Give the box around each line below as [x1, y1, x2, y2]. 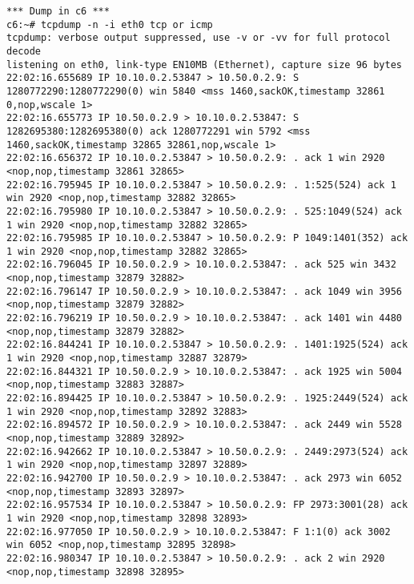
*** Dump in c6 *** [6, 6, 110, 17]
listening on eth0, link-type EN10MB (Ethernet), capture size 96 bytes [6, 58, 402, 70]
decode [6, 45, 41, 57]
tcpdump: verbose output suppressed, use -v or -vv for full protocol [6, 32, 391, 44]
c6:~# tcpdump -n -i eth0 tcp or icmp [6, 18, 213, 30]
